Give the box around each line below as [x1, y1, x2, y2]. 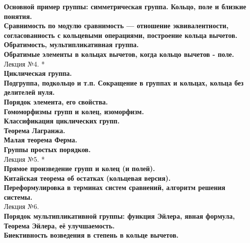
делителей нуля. [4, 87, 55, 97]
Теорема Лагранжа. [4, 125, 66, 135]
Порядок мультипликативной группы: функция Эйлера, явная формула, [4, 211, 235, 221]
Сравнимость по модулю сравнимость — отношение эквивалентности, [4, 20, 229, 31]
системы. [4, 191, 33, 202]
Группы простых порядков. [4, 144, 91, 154]
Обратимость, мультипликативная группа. [4, 39, 139, 50]
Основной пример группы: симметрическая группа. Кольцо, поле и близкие [4, 1, 246, 11]
